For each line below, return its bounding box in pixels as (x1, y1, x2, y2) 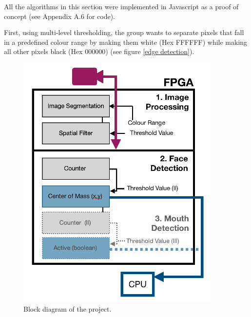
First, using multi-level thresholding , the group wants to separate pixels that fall (4, 27, 244, 37)
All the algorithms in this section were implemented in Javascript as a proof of (4, 1, 239, 11)
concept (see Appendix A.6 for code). (4, 11, 116, 21)
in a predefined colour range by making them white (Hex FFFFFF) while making (4, 37, 248, 47)
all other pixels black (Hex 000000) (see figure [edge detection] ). (4, 46, 194, 56)
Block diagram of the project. (23, 303, 112, 314)
